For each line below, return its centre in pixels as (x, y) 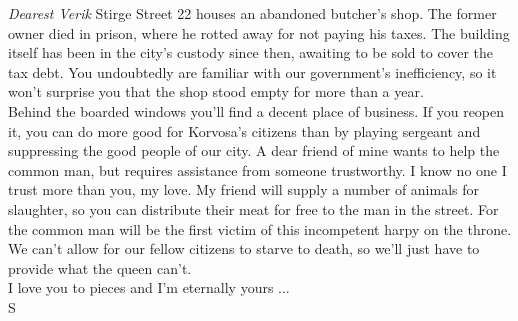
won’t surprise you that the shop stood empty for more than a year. (216, 91)
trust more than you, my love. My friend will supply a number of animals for (244, 189)
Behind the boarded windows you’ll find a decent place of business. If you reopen (256, 110)
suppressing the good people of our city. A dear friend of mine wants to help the (254, 150)
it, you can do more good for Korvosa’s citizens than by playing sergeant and (244, 130)
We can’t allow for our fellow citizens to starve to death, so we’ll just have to (244, 248)
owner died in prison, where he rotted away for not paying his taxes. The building (259, 32)
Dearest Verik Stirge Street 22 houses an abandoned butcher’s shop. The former (252, 13)
